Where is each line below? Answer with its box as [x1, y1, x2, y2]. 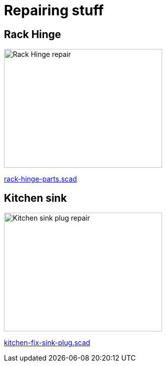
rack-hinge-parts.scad [4, 175, 77, 183]
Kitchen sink [4, 191, 67, 204]
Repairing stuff [4, 2, 104, 19]
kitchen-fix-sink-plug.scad [4, 338, 90, 347]
